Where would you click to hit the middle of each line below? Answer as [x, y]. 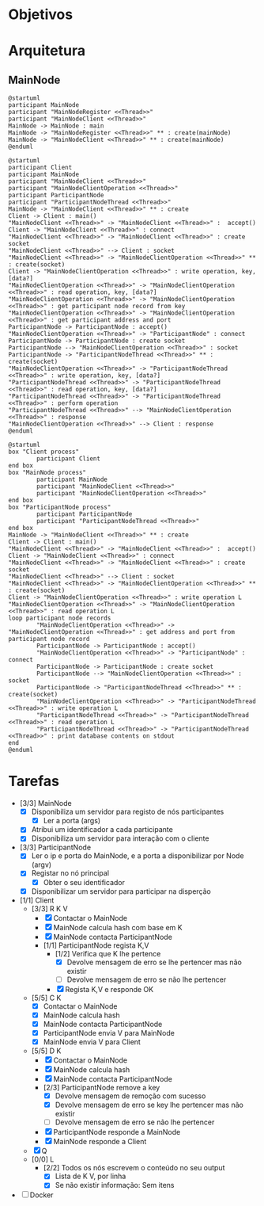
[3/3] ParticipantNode [55, 847]
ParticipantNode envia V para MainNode [109, 1032]
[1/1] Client [37, 900]
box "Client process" [44, 452]
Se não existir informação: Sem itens [115, 1185]
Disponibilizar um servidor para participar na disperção [121, 891]
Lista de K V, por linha [91, 1176]
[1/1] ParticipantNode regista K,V [96, 945]
